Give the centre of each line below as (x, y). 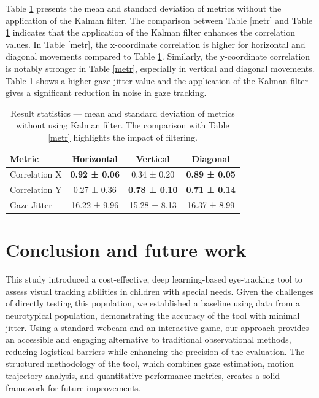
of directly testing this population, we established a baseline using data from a (153, 303)
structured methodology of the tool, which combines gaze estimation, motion (150, 363)
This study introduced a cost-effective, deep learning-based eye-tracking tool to (154, 279)
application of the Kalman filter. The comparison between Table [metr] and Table (159, 20)
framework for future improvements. (73, 387)
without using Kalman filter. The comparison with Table (123, 125)
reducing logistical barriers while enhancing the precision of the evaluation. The (155, 351)
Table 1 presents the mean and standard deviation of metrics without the (144, 8)
